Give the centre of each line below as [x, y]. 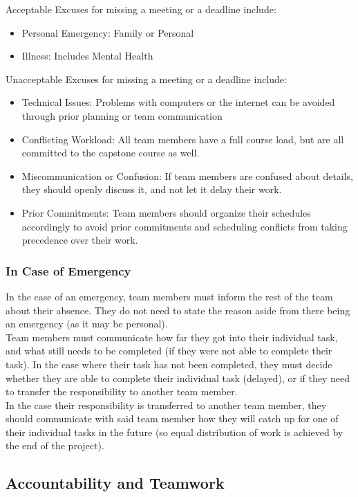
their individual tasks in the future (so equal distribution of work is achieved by [175, 432]
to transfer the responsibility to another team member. [122, 391]
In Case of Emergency [68, 270]
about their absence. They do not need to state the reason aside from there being [178, 310]
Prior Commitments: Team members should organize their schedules [166, 212]
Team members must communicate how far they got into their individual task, [172, 337]
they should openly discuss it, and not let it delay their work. [152, 189]
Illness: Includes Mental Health [87, 56]
